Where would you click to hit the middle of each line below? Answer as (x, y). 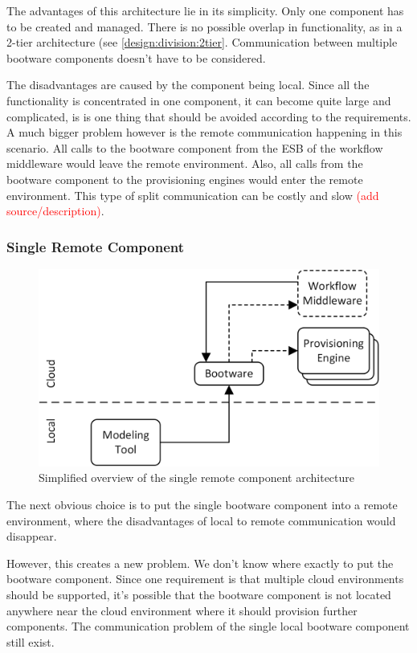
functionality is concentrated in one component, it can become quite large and (199, 100)
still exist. (31, 641)
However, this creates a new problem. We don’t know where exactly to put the (200, 563)
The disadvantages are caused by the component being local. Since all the (188, 85)
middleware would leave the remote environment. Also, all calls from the (185, 163)
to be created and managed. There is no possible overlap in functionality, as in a (204, 26)
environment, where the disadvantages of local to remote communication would (201, 520)
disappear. (32, 536)
